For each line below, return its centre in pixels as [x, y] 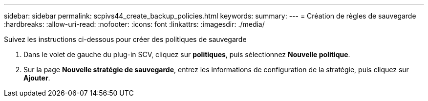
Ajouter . [37, 78]
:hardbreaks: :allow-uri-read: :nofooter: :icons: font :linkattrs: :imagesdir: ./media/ [134, 24]
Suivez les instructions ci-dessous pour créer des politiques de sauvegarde [125, 39]
